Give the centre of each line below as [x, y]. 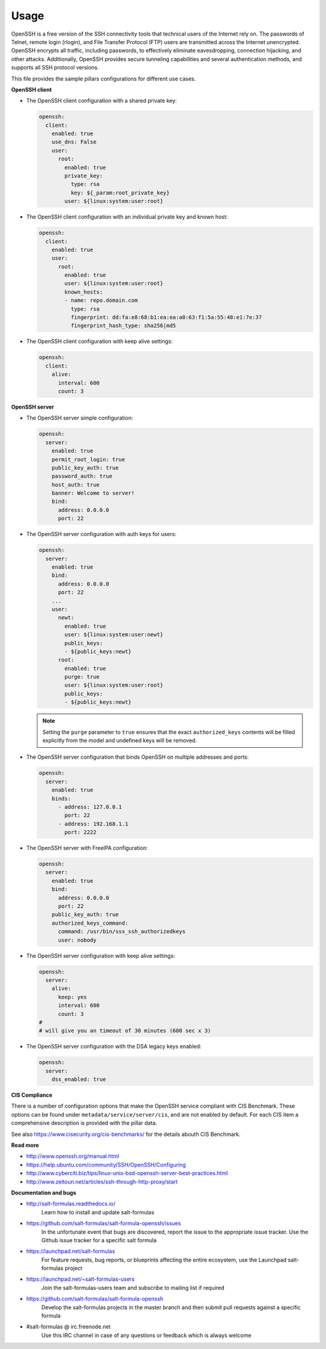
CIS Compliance [32, 1095]
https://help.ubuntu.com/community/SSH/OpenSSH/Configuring [106, 1164]
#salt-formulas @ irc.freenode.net [69, 1327]
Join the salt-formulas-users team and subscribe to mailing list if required [133, 1287]
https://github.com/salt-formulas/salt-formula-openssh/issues [104, 1223]
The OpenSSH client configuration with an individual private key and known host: [127, 217]
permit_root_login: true [88, 459]
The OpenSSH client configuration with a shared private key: [102, 101]
